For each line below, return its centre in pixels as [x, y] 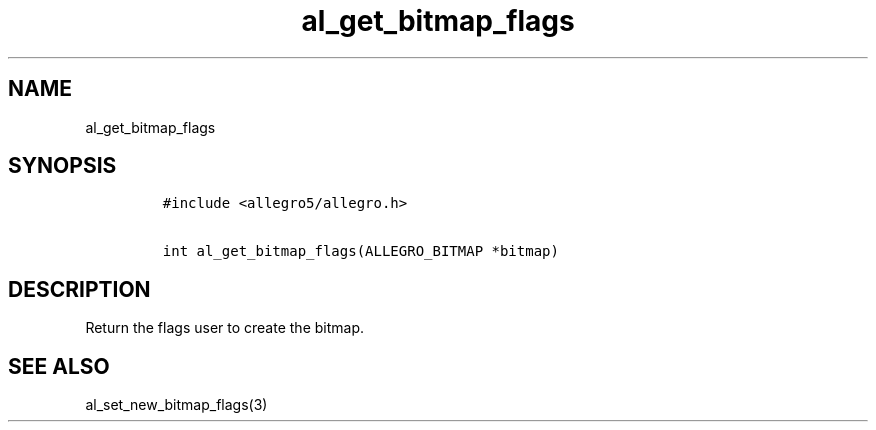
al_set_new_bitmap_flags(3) [176, 405]
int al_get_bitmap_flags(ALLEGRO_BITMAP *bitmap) [360, 251]
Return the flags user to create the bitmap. [225, 328]
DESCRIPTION [79, 289]
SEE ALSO [59, 366]
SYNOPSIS [62, 166]
